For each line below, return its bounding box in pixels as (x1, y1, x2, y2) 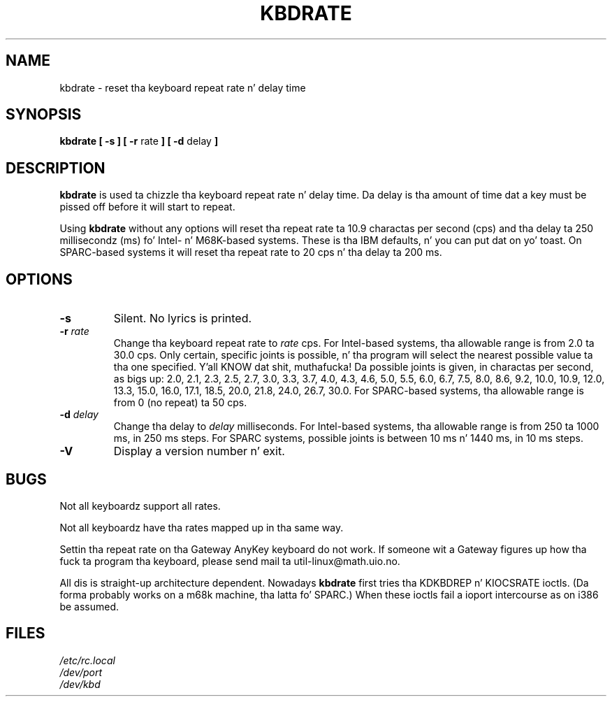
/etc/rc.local (59, 654, 115, 666)
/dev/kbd (59, 678, 101, 690)
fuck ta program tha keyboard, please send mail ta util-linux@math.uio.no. (59, 554, 400, 567)
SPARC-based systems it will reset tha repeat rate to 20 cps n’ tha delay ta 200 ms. (59, 246, 442, 259)
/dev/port (59, 666, 102, 678)
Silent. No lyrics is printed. (113, 311, 252, 326)
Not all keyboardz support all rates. (59, 499, 221, 512)
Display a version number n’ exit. (113, 444, 285, 459)
